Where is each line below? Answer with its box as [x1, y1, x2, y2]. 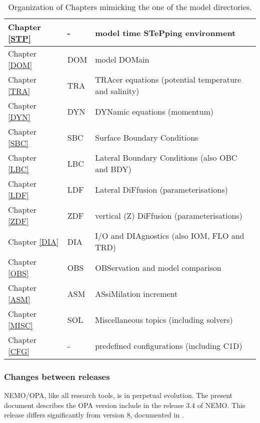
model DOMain [95, 53, 149, 65]
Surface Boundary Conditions [95, 131, 198, 143]
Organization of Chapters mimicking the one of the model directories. [8, 1, 252, 13]
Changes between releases [4, 370, 110, 382]
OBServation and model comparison [95, 261, 221, 273]
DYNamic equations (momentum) [95, 105, 213, 117]
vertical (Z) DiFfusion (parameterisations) [95, 209, 242, 221]
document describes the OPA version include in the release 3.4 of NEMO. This [4, 399, 245, 410]
